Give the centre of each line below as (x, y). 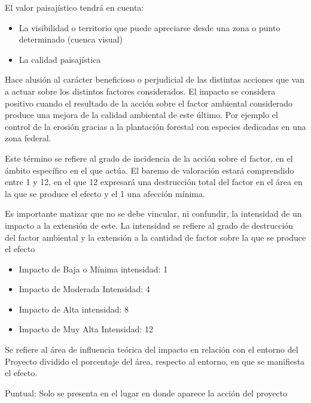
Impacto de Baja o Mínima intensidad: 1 (93, 269)
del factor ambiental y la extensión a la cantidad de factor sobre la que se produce (155, 237)
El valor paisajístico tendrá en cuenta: (74, 7)
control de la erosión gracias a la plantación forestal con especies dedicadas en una (155, 126)
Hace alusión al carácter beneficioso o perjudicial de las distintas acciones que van (155, 79)
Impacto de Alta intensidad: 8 (74, 309)
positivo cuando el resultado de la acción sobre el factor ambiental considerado (149, 103)
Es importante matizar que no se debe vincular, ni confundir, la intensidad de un (153, 213)
